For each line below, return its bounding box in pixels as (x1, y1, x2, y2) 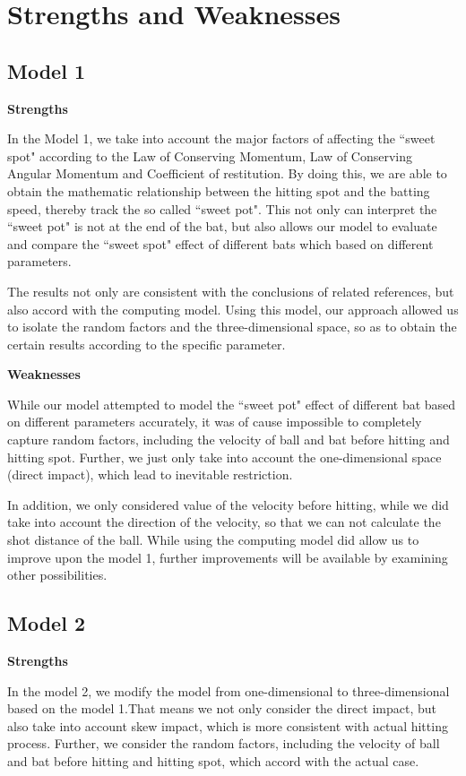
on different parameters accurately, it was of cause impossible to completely (7, 412, 422, 431)
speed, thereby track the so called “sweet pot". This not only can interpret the (7, 199, 437, 218)
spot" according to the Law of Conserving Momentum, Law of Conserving (7, 146, 413, 165)
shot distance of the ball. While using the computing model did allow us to (7, 530, 419, 549)
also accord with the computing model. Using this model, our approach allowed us (7, 299, 459, 318)
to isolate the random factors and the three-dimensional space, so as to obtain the (7, 317, 457, 336)
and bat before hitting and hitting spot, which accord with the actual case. (7, 752, 419, 770)
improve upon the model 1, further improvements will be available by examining (7, 548, 448, 566)
